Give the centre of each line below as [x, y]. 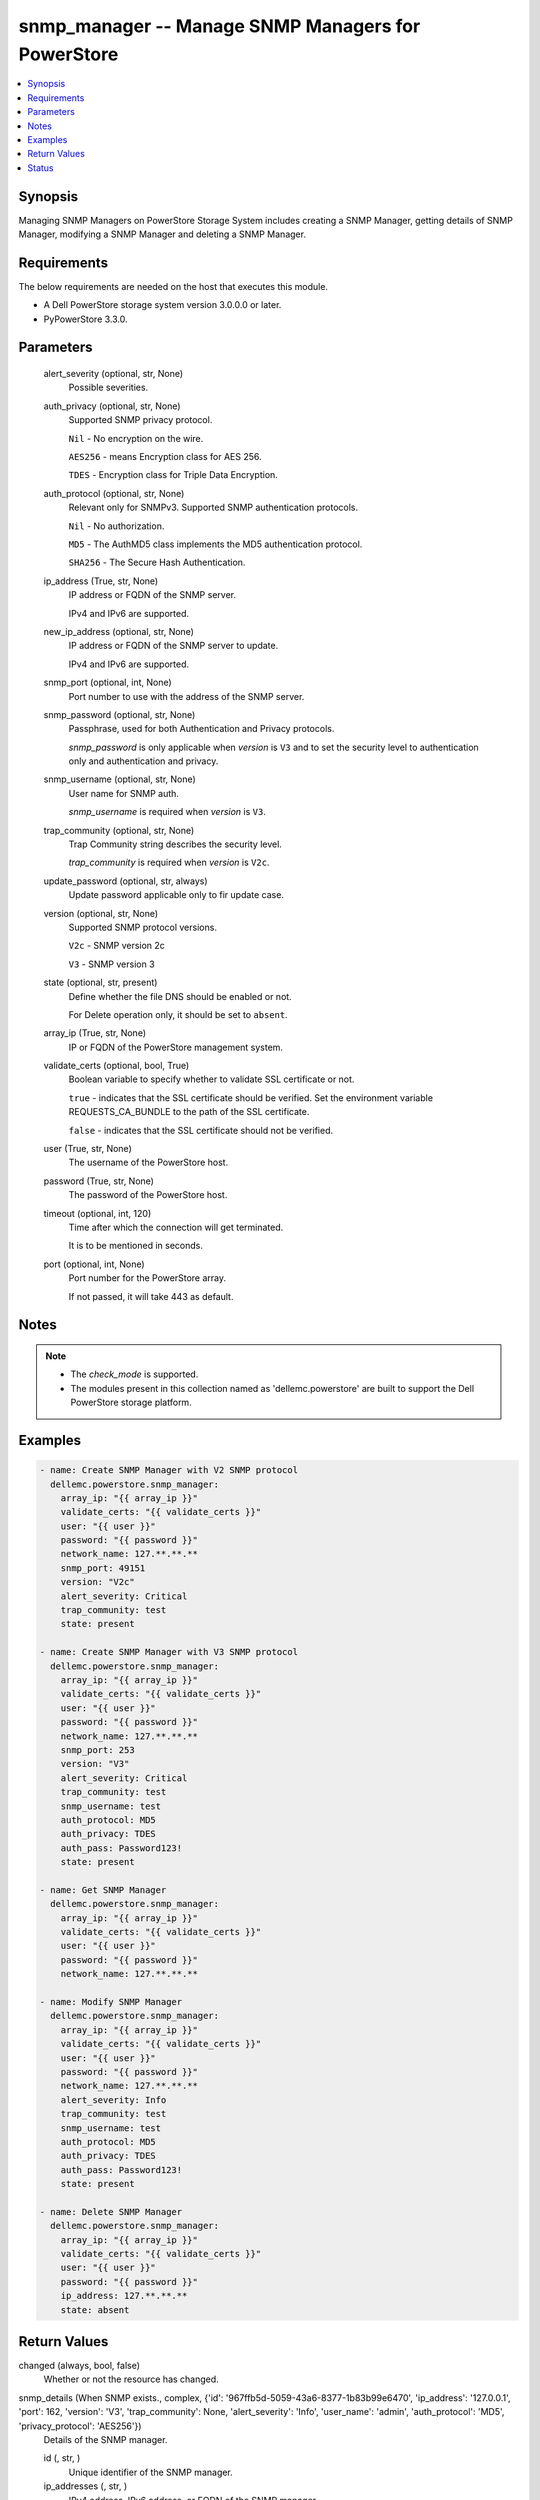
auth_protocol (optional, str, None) [114, 493]
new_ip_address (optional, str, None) [119, 631]
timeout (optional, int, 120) [97, 1213]
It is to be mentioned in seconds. [136, 1246]
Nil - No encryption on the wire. [136, 438]
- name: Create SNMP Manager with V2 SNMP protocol [169, 1470]
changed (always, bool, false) [79, 2366]
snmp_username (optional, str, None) [120, 779]
